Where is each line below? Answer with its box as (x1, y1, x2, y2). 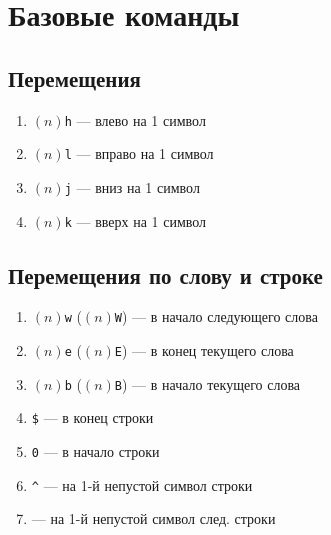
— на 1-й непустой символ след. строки (31, 508, 276, 529)
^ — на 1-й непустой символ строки (31, 474, 253, 495)
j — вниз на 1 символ (64, 176, 200, 197)
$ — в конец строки (31, 407, 154, 428)
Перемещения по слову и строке (8, 259, 323, 290)
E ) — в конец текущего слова (114, 340, 294, 361)
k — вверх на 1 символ (64, 210, 207, 231)
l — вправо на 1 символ (64, 143, 214, 164)
